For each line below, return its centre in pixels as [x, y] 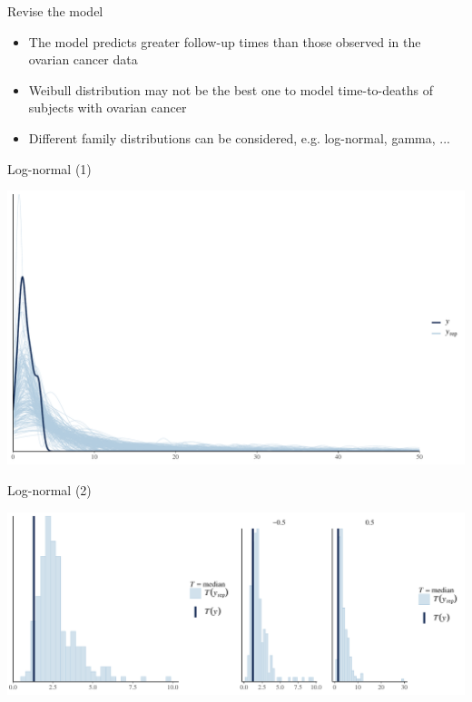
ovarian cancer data [83, 59]
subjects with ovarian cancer [108, 107]
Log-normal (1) [49, 168]
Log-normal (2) [49, 489]
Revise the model [55, 11]
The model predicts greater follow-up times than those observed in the [225, 41]
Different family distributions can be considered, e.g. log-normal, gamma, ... [239, 137]
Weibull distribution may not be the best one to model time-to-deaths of [231, 89]
